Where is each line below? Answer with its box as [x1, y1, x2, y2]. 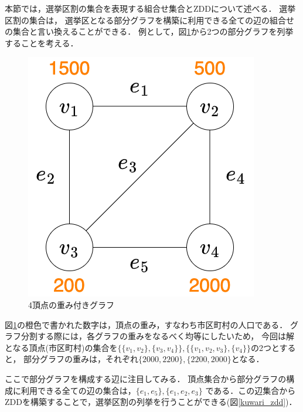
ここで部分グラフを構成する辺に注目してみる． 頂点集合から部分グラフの [5, 372, 287, 384]
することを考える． [5, 36, 79, 49]
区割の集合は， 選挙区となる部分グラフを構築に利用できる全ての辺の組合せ [5, 13, 294, 26]
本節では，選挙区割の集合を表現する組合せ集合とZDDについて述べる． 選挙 [5, 2, 296, 14]
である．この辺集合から [205, 384, 296, 396]
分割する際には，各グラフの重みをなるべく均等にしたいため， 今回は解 [21, 330, 294, 342]
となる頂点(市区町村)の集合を [5, 341, 118, 353]
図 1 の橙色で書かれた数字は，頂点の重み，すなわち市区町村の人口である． [5, 318, 288, 330]
